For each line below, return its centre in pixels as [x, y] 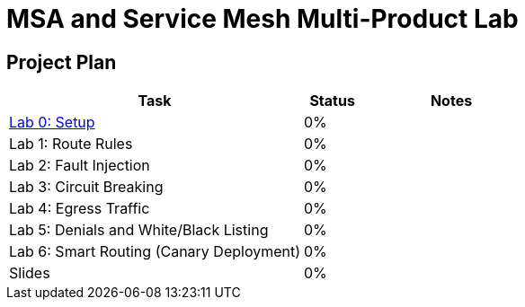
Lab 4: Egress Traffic [80, 209]
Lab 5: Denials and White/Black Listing [139, 230]
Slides [30, 273]
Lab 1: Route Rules [71, 144]
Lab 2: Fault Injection [80, 166]
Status [332, 101]
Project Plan [62, 62]
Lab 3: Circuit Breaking [86, 187]
